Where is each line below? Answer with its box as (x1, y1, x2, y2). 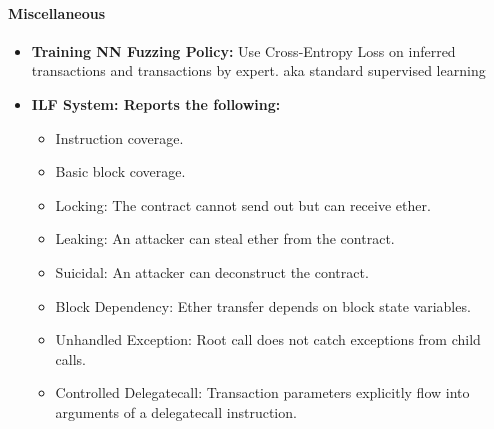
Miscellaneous (8, 2, 106, 23)
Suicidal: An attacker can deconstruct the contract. (55, 261, 369, 282)
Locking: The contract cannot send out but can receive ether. (55, 194, 431, 215)
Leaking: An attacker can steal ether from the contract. (55, 228, 395, 249)
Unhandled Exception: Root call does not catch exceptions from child (55, 329, 481, 350)
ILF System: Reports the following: (31, 93, 281, 114)
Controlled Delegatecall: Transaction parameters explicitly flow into (55, 382, 470, 403)
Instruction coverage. (55, 127, 184, 148)
